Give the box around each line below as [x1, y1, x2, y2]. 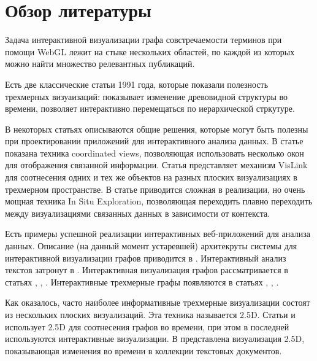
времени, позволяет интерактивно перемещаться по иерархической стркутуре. [5, 102, 295, 115]
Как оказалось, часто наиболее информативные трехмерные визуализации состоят [5, 296, 310, 309]
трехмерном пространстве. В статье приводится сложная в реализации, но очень [5, 182, 305, 195]
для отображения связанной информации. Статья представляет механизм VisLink [5, 158, 308, 171]
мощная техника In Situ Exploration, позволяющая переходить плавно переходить [5, 195, 313, 208]
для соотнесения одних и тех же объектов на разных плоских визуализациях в [5, 171, 297, 184]
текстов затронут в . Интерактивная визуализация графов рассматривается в [5, 263, 288, 276]
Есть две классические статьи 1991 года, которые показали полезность [5, 77, 269, 90]
